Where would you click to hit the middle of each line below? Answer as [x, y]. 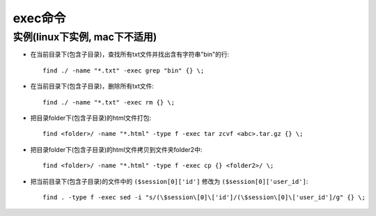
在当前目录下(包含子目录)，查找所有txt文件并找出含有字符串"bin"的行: [130, 54]
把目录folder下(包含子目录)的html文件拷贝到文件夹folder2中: [116, 149]
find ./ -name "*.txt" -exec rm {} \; [109, 102]
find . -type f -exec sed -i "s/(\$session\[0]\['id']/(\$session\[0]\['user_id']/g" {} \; [204, 197]
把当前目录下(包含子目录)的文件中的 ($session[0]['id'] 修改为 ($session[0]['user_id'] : [169, 181]
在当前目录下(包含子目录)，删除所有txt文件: [92, 86]
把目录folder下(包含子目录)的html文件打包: [91, 118]
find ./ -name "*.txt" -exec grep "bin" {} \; [124, 70]
